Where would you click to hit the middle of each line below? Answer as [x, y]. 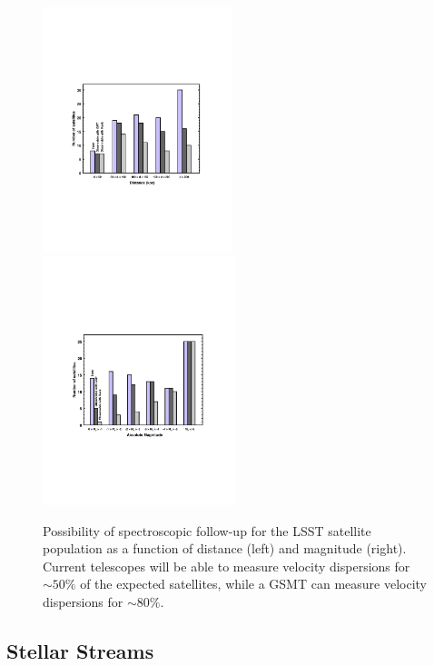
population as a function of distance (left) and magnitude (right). [225, 548]
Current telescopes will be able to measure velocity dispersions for [227, 566]
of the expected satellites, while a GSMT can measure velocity [253, 584]
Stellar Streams [80, 650]
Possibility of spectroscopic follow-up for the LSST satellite [207, 530]
